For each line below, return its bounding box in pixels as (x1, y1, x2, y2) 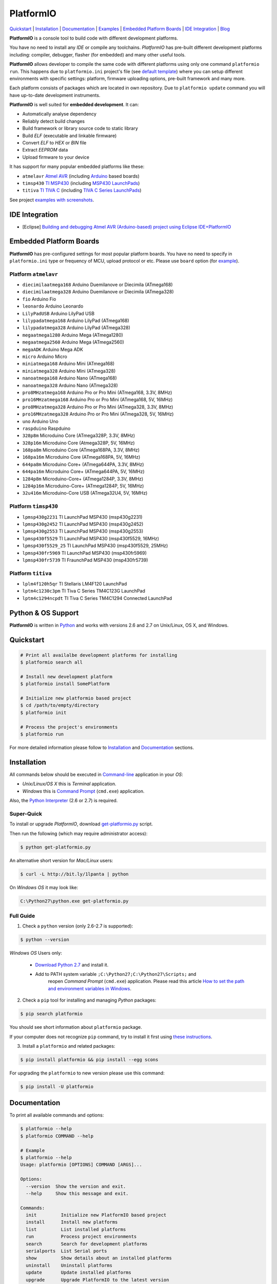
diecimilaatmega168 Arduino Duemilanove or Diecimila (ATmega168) (22, 281, 173, 288)
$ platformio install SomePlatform (20, 681, 110, 687)
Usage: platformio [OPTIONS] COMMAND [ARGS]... (20, 1162, 142, 1168)
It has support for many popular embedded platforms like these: (9, 163, 145, 169)
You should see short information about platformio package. (9, 1024, 142, 1030)
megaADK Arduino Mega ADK (22, 346, 83, 352)
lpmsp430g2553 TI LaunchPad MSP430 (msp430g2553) (22, 528, 144, 534)
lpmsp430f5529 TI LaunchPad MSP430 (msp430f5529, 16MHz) (22, 535, 159, 541)
